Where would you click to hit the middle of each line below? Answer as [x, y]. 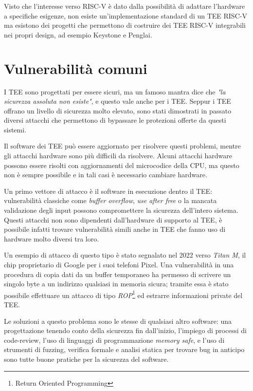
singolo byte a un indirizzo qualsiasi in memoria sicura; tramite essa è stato [116, 284]
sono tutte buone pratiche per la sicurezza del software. [86, 359]
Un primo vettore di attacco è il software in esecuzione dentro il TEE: [108, 191]
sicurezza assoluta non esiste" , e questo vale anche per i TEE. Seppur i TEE [117, 101]
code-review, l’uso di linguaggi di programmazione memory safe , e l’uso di [114, 340]
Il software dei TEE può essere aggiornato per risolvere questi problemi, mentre [122, 146]
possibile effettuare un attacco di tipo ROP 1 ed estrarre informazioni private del [123, 294]
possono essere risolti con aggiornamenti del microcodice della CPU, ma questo [122, 165]
